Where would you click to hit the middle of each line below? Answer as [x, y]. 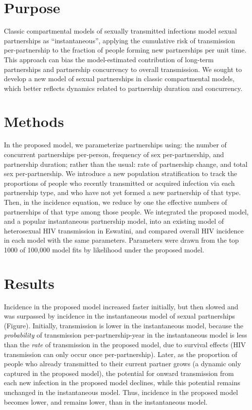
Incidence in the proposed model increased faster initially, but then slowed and [121, 306]
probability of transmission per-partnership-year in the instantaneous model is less [126, 335]
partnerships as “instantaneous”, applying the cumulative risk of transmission [119, 40]
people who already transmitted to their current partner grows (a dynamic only [123, 364]
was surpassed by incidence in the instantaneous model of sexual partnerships [119, 316]
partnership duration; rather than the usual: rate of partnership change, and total [126, 164]
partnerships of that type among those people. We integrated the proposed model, [126, 211]
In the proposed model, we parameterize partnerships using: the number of [115, 145]
